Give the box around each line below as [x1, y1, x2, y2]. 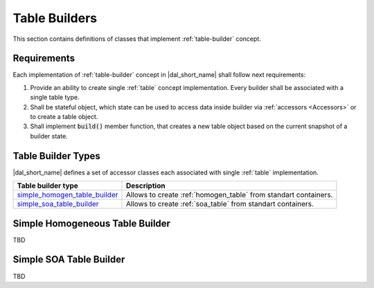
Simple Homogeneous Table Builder [12, 217, 171, 229]
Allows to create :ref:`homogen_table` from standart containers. [125, 190, 333, 200]
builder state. [30, 132, 69, 140]
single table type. [30, 93, 80, 102]
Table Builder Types [12, 150, 100, 162]
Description [125, 181, 166, 190]
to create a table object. [30, 113, 98, 121]
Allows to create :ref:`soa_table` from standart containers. [125, 199, 314, 209]
